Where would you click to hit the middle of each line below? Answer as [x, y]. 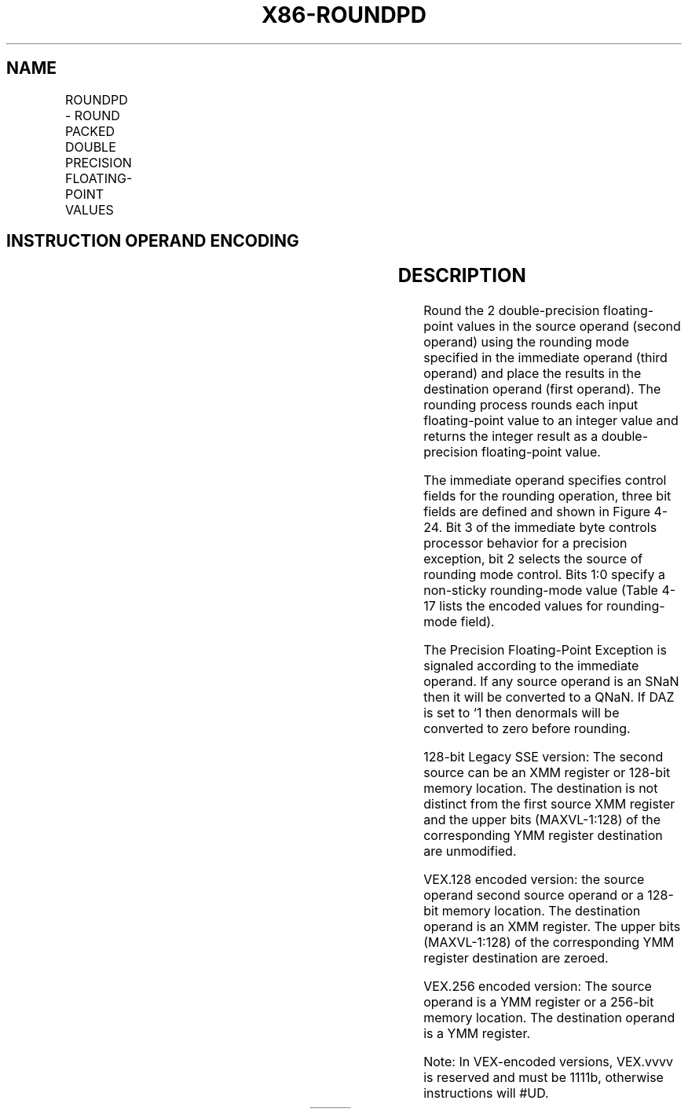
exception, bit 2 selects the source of [533, 559]
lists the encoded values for [521, 606]
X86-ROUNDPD [344, 15]
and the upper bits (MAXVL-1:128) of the [542, 820]
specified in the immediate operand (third [545, 358]
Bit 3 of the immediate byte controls [551, 528]
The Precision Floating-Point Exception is [545, 650]
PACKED [90, 131]
